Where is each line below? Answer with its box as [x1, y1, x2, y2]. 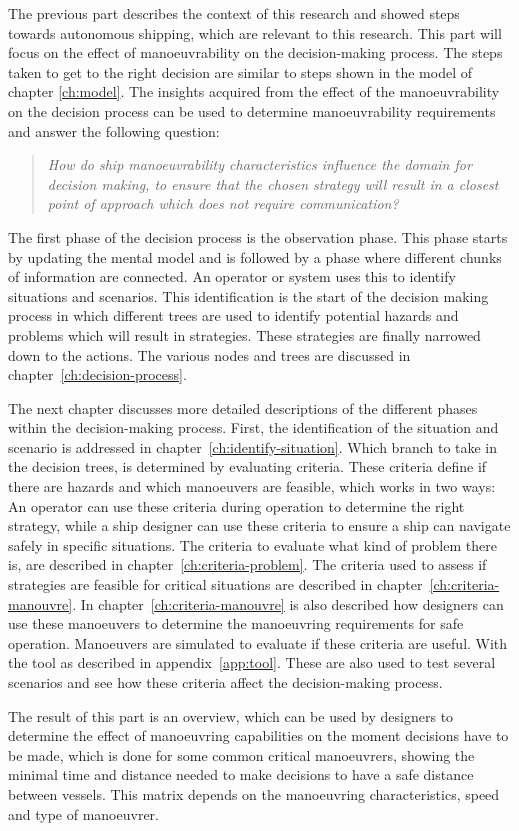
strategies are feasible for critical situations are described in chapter [8, 574, 423, 595]
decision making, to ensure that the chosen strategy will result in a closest [47, 173, 499, 194]
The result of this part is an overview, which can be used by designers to [8, 705, 454, 726]
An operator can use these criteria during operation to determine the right [8, 495, 465, 516]
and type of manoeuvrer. [8, 803, 159, 824]
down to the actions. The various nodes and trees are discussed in [8, 344, 411, 365]
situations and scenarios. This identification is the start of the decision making [8, 285, 489, 306]
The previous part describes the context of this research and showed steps [8, 3, 460, 23]
